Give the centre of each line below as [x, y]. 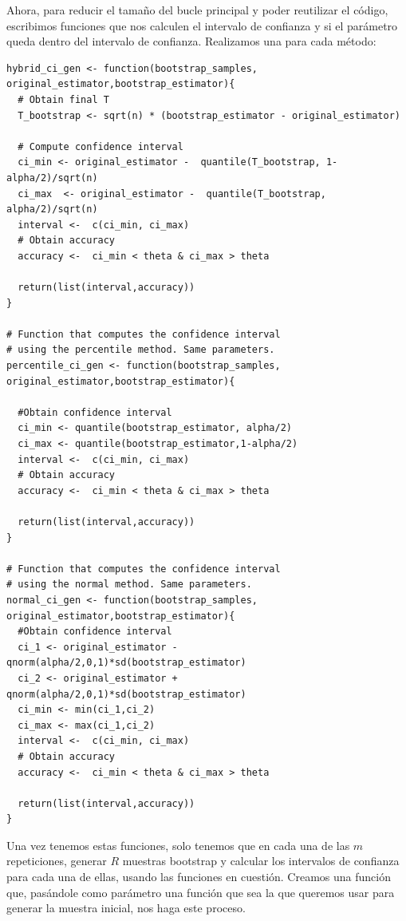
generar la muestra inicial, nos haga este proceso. [126, 908]
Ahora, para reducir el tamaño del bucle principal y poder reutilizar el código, [197, 10]
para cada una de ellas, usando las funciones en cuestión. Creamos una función [199, 877]
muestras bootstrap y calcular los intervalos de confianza [261, 861]
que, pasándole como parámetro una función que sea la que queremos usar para [201, 892]
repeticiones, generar [57, 861]
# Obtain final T [63, 99]
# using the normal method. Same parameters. [129, 585]
